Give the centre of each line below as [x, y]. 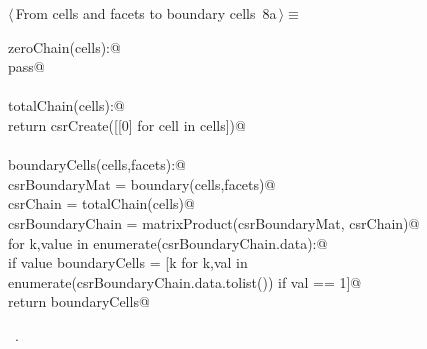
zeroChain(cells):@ [64, 46]
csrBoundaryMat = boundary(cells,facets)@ [142, 183]
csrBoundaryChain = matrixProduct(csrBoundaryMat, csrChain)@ [214, 222]
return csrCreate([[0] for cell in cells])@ [127, 124]
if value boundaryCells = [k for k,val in [128, 262]
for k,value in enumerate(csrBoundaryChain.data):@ [168, 242]
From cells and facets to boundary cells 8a [146, 13]
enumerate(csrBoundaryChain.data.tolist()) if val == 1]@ [185, 281]
